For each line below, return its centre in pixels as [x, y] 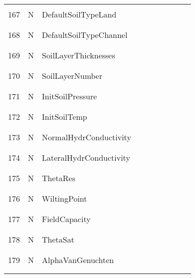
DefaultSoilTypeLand [79, 14]
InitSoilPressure [70, 96]
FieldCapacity [66, 219]
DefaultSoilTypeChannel [85, 35]
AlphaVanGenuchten [78, 260]
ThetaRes [59, 178]
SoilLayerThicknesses [79, 55]
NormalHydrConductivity [87, 137]
